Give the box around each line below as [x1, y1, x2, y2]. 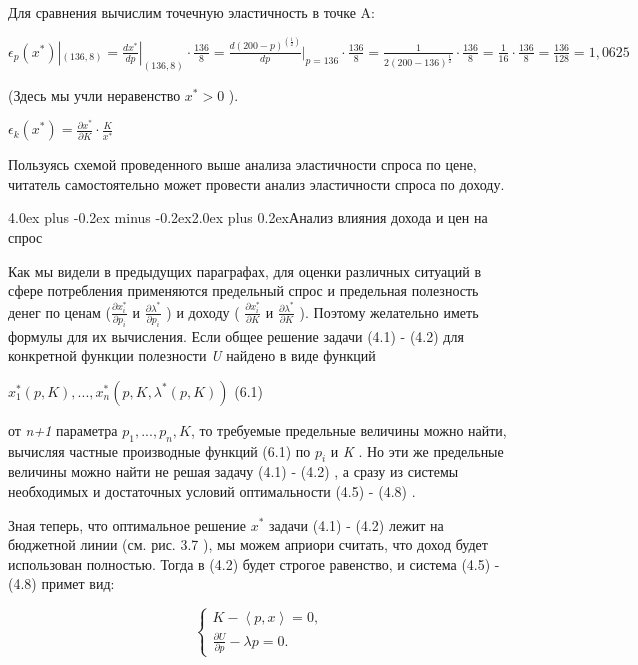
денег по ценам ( [8, 301, 111, 322]
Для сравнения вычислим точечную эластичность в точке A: [8, 2, 376, 22]
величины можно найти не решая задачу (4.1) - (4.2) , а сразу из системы [8, 461, 459, 482]
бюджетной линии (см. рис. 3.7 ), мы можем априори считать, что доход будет [8, 534, 488, 555]
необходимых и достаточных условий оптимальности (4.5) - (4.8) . [8, 480, 416, 501]
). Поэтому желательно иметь [299, 301, 479, 322]
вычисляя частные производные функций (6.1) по [8, 440, 311, 461]
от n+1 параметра [8, 419, 118, 440]
